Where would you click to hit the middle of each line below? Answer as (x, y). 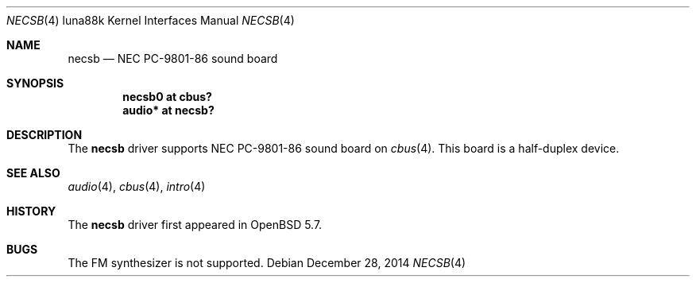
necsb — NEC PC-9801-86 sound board (173, 58)
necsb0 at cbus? (167, 97)
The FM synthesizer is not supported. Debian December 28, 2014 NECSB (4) (267, 263)
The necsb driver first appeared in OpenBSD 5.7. (195, 225)
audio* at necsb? (168, 110)
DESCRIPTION (44, 135)
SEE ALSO (33, 173)
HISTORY (31, 211)
